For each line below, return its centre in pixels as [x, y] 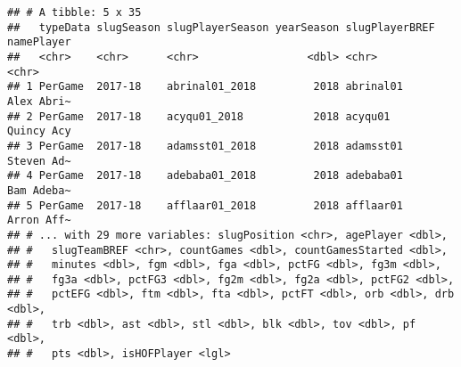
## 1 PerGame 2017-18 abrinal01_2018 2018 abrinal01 [205, 87]
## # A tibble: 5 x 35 [74, 12]
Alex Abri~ [39, 101]
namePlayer [39, 42]
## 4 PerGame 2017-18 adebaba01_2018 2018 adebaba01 [205, 176]
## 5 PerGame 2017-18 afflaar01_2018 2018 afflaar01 [205, 205]
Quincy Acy [39, 131]
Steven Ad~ [39, 161]
